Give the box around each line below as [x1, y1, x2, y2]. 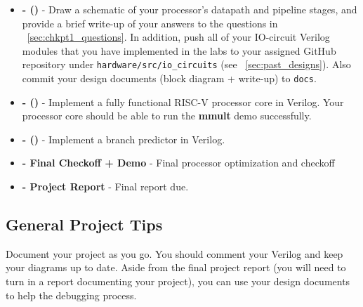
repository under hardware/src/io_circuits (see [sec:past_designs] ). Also [22, 57, 351, 72]
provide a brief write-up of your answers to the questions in [22, 15, 278, 30]
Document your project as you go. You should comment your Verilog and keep [6, 246, 343, 261]
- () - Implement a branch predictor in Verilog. [22, 131, 225, 146]
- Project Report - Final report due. [22, 179, 189, 194]
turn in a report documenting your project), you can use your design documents [6, 274, 350, 289]
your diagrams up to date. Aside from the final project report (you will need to [6, 260, 346, 275]
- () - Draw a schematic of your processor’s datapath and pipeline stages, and [22, 2, 357, 16]
